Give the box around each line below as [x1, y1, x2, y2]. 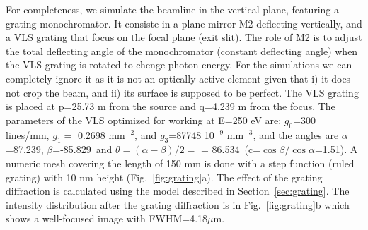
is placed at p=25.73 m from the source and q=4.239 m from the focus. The [6, 99, 335, 114]
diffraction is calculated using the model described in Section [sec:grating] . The [6, 183, 350, 198]
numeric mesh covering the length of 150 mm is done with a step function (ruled [6, 155, 355, 170]
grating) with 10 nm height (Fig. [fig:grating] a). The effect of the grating [6, 169, 323, 184]
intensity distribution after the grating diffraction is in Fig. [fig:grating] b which [6, 197, 350, 212]
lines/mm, [6, 127, 50, 142]
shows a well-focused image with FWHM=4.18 [6, 211, 208, 226]
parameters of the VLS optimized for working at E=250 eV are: [6, 112, 282, 127]
